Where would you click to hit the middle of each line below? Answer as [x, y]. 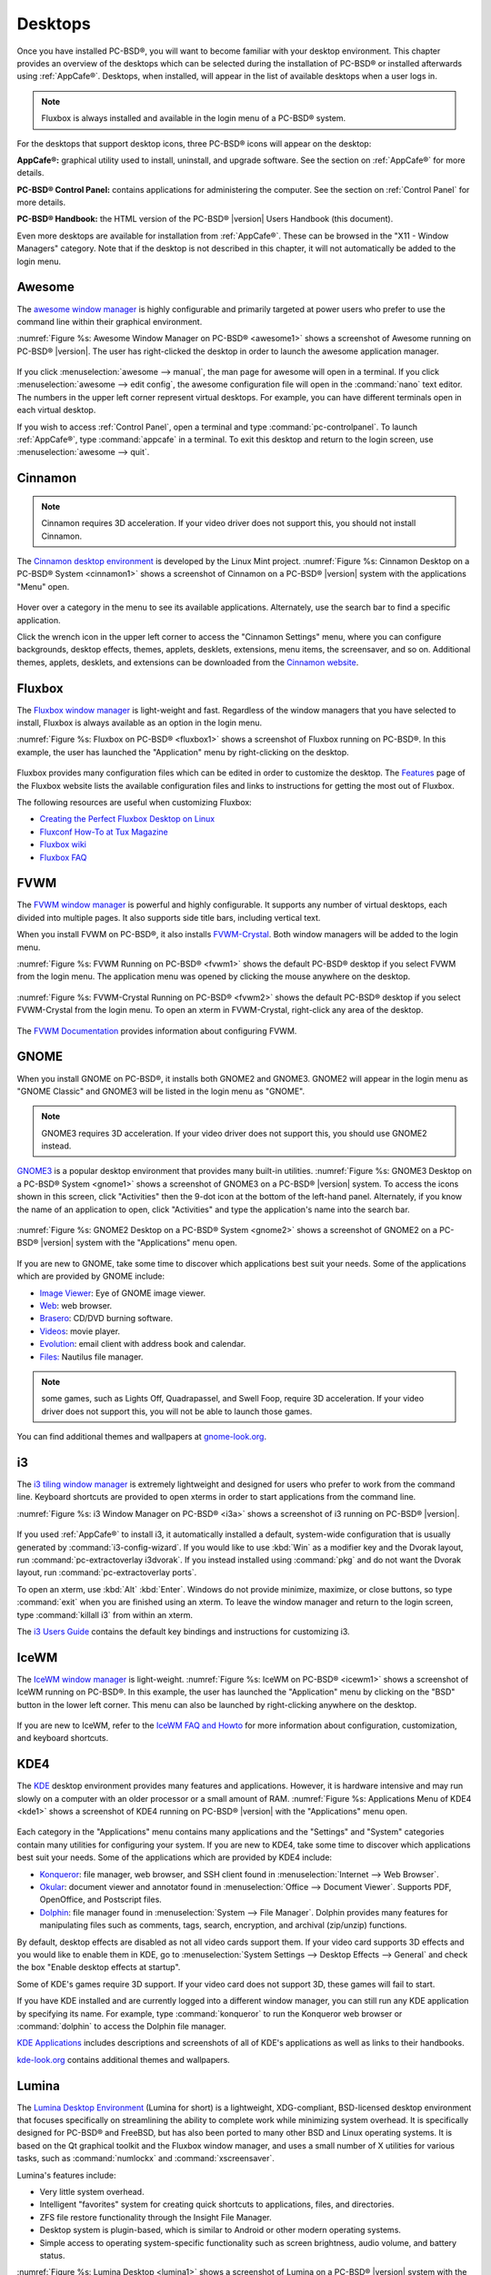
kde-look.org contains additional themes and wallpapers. [124, 2059]
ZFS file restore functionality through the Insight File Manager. [155, 2217]
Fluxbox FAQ [63, 857]
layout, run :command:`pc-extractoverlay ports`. [107, 1572]
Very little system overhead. [92, 2191]
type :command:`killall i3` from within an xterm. [105, 1614]
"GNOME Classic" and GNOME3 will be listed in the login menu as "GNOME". [160, 1091]
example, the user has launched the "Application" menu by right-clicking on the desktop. [183, 752]
